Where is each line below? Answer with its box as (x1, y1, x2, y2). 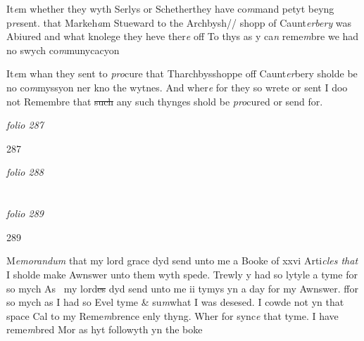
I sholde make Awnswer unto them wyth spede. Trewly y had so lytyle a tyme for (6, 266, 358, 281)
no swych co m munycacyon (6, 42, 120, 57)
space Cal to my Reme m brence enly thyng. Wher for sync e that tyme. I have (6, 308, 339, 323)
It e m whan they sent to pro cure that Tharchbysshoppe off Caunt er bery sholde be (6, 66, 358, 81)
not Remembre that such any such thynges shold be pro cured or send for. (6, 94, 323, 108)
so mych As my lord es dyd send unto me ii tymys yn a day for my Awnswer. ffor (6, 281, 358, 295)
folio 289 (6, 206, 44, 221)
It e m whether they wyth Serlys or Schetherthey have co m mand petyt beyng (6, 1, 334, 15)
